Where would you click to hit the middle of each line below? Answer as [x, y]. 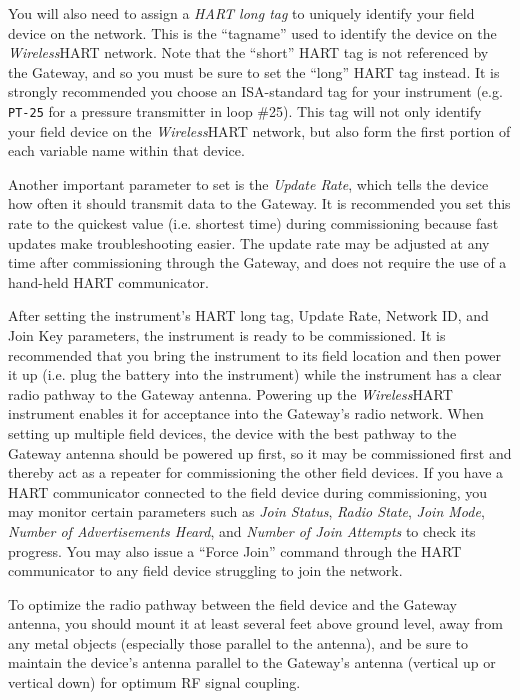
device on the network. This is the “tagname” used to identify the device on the [252, 32]
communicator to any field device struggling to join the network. [205, 570]
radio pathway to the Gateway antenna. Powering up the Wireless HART [230, 393]
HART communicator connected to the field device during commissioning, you [248, 491]
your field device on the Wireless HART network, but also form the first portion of [259, 130]
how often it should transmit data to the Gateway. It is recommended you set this [259, 203]
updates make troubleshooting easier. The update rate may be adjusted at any [249, 242]
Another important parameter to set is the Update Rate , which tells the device [248, 183]
